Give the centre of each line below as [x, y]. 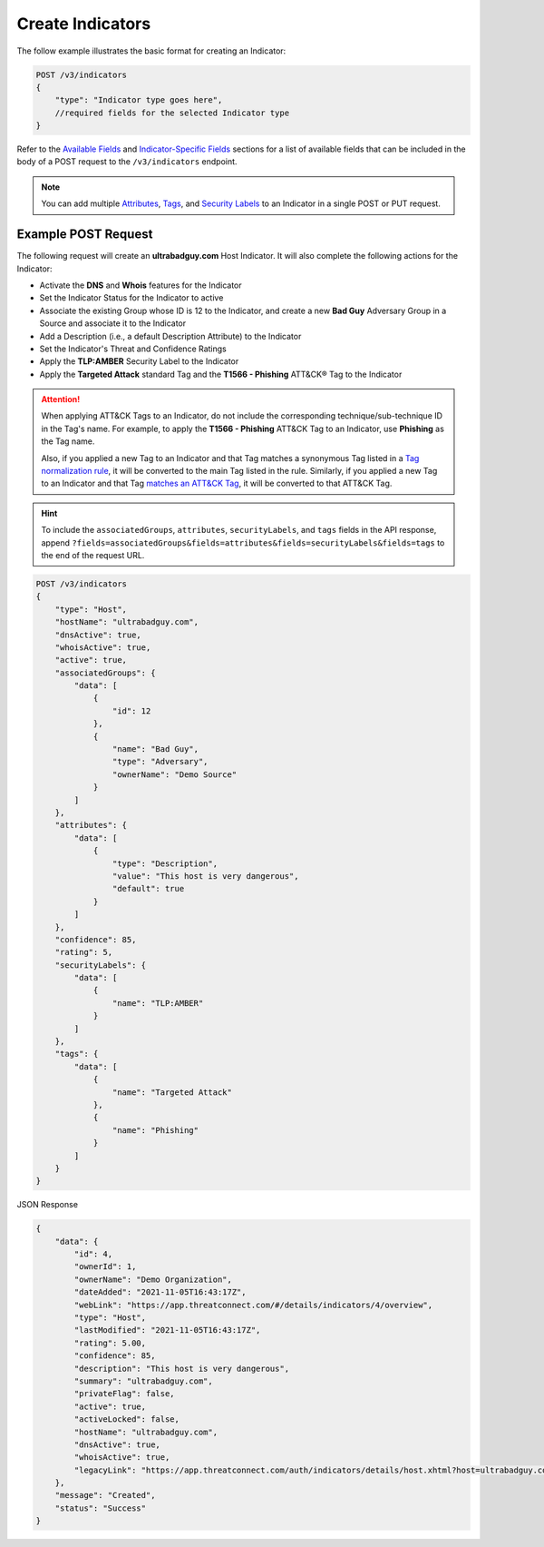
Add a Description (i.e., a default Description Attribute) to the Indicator [170, 336]
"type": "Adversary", [160, 762]
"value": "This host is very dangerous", [205, 876]
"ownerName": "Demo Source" [175, 774]
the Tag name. [68, 441]
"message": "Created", [105, 1495]
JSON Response [48, 1205]
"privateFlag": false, [125, 1394]
